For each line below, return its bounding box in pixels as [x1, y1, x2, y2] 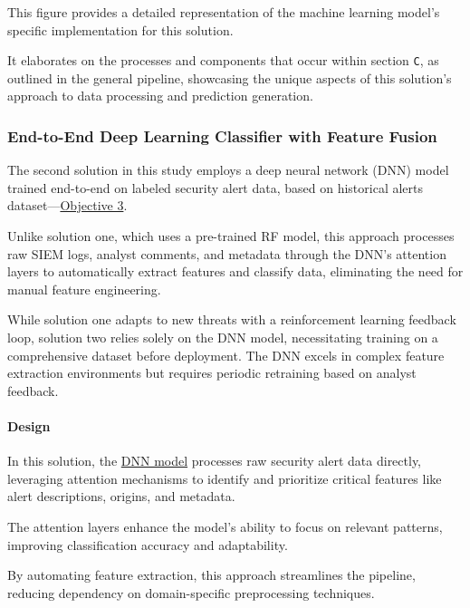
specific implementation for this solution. [7, 20, 234, 39]
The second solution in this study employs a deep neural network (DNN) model [7, 160, 449, 179]
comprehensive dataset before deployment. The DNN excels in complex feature [7, 345, 445, 364]
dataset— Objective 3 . [7, 196, 128, 215]
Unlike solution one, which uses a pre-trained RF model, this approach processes [7, 227, 455, 246]
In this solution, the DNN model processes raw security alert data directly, [7, 451, 422, 470]
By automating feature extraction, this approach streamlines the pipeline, [7, 565, 416, 584]
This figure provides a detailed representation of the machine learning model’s [7, 3, 440, 21]
